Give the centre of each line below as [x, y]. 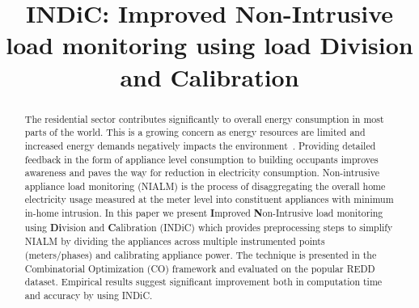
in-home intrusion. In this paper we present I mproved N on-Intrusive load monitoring [204, 213]
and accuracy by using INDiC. [89, 295]
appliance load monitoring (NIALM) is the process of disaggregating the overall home [205, 186]
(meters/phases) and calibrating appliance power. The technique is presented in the [201, 255]
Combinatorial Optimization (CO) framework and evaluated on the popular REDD [200, 268]
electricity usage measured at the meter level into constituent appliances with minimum [209, 199]
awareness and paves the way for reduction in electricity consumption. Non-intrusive [202, 173]
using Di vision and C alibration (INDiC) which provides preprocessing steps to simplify [209, 227]
